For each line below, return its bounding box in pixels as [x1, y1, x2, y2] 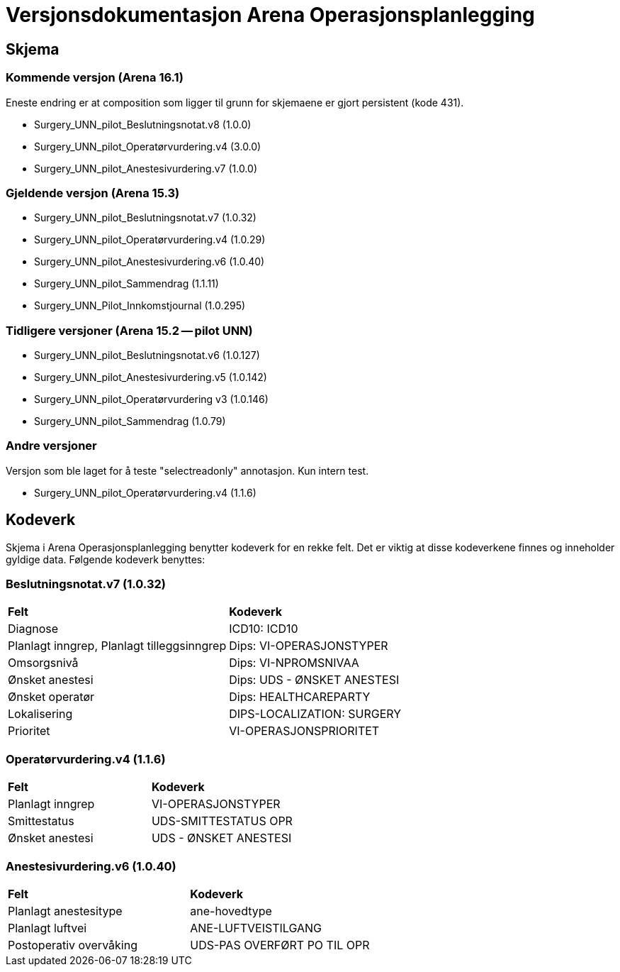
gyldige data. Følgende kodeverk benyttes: [6, 553, 205, 565]
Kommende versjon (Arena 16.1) [6, 70, 184, 85]
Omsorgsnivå [8, 656, 79, 670]
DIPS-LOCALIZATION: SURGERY [229, 707, 402, 722]
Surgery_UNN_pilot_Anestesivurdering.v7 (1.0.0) [34, 162, 257, 175]
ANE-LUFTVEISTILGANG [190, 920, 322, 935]
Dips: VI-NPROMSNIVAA [229, 656, 359, 670]
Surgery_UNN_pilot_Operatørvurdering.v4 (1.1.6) [34, 486, 257, 499]
